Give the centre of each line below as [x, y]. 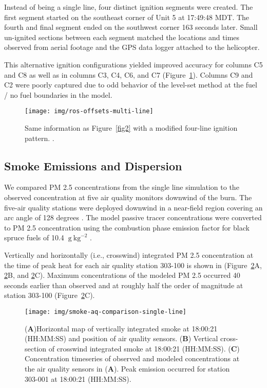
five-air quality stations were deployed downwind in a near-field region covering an [133, 207]
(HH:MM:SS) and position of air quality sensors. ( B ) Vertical [121, 338]
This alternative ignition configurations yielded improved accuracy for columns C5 [133, 64]
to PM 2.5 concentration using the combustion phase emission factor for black [127, 227]
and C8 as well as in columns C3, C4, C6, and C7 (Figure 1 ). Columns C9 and [129, 74]
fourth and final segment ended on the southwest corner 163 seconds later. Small [131, 27]
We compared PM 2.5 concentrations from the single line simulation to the [122, 187]
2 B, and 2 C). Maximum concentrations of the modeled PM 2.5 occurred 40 [122, 275]
